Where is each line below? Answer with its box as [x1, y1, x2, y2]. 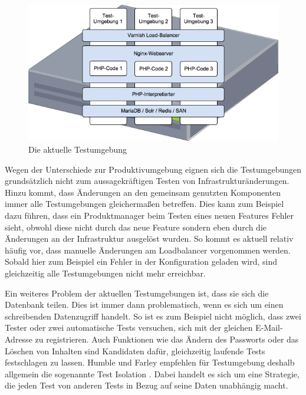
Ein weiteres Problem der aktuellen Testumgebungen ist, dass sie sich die [5, 287, 269, 299]
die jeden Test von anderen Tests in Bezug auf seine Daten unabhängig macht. [5, 379, 288, 391]
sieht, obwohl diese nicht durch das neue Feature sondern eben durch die [5, 220, 266, 233]
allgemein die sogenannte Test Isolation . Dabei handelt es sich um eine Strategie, [5, 367, 300, 380]
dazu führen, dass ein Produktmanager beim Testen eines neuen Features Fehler [5, 209, 294, 222]
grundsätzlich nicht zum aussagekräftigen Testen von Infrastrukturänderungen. [5, 175, 289, 187]
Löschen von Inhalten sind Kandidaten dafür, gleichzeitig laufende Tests [5, 344, 265, 357]
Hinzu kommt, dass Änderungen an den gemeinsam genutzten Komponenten [5, 186, 281, 198]
